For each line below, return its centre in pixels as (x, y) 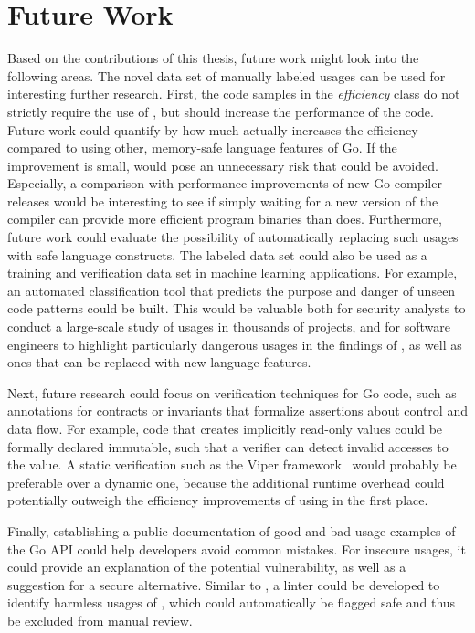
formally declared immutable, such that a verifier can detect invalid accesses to (228, 446)
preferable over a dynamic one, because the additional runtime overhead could (226, 482)
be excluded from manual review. (100, 620)
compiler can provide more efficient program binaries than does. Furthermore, (225, 219)
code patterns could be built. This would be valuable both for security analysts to (237, 308)
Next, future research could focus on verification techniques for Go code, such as (232, 392)
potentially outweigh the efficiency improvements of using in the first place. (218, 500)
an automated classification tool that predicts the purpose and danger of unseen (232, 290)
